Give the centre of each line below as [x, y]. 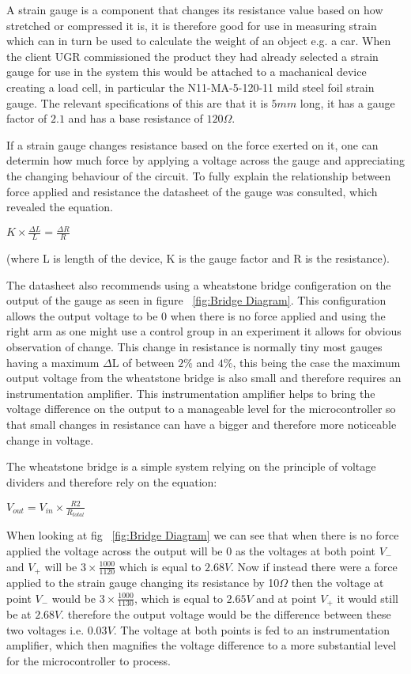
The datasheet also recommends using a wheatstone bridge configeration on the [199, 284]
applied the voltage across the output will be [115, 550]
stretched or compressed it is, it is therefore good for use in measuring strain [192, 25]
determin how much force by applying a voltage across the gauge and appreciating [205, 160]
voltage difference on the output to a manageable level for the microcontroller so [201, 409]
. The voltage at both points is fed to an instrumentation [251, 629]
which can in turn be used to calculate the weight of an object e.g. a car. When [199, 41]
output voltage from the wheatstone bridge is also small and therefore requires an [204, 378]
